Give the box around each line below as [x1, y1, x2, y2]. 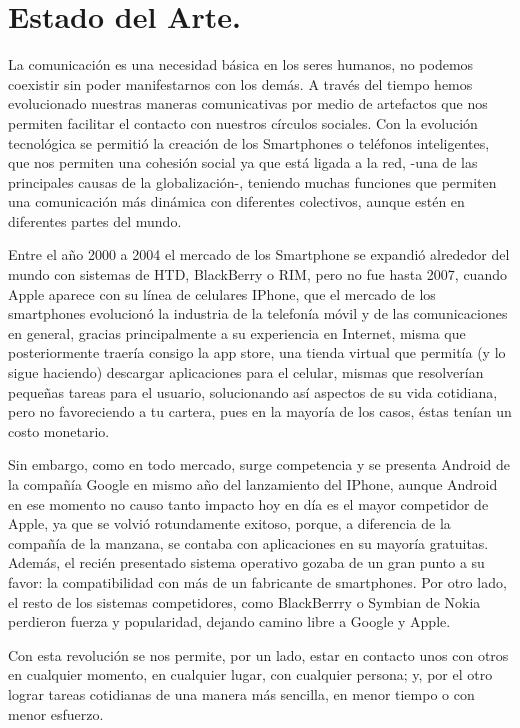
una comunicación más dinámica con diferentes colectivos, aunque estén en [8, 191, 465, 212]
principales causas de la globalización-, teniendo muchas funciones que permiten [8, 171, 497, 192]
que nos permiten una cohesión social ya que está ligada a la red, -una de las [8, 152, 478, 173]
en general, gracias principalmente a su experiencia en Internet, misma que [8, 322, 466, 343]
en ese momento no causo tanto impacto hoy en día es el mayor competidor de [8, 493, 489, 514]
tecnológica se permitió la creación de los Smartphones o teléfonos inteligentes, [8, 132, 490, 153]
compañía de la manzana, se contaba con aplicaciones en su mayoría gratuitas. [8, 532, 489, 553]
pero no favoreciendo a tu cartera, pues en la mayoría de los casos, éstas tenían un [8, 401, 512, 422]
